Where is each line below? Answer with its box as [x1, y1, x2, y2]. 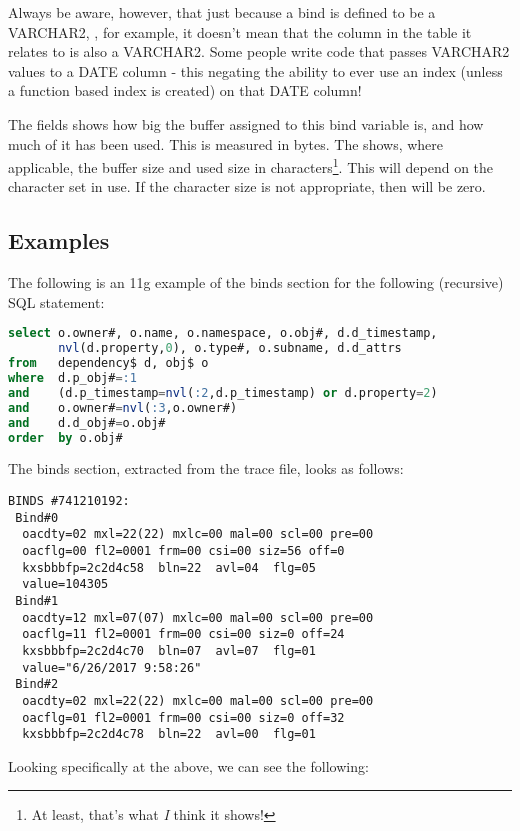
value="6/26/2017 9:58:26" [22, 660, 202, 675]
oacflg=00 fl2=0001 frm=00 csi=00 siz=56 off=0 [22, 543, 345, 558]
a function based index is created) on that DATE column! [8, 80, 362, 101]
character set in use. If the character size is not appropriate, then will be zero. [8, 176, 486, 197]
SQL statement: [8, 291, 105, 312]
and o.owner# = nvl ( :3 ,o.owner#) [8, 400, 238, 415]
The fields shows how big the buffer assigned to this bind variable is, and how [8, 113, 484, 134]
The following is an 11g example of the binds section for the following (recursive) [8, 272, 504, 293]
